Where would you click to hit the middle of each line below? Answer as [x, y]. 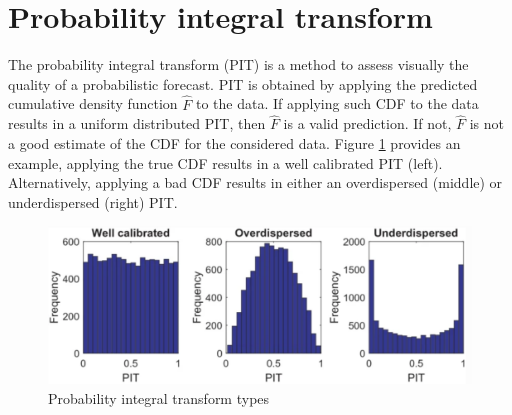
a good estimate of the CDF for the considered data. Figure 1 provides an [234, 142]
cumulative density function [93, 103]
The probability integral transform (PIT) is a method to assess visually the [238, 64]
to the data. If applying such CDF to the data [337, 103]
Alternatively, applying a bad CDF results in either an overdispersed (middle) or [255, 182]
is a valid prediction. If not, [367, 123]
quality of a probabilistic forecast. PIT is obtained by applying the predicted [243, 83]
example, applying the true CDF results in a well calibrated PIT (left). [225, 162]
